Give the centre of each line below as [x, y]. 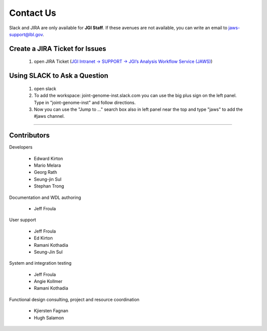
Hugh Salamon [49, 318]
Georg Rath [45, 172]
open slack [45, 89]
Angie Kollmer [48, 282]
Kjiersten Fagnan [51, 311]
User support [23, 220]
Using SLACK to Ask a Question [59, 76]
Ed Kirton [43, 238]
